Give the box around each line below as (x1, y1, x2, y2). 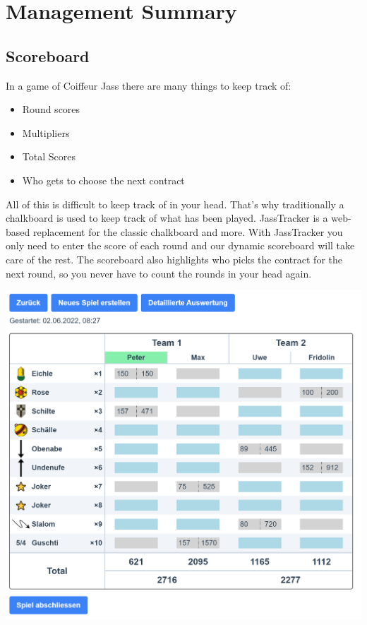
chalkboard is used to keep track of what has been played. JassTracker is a (6, 210, 328, 225)
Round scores (22, 102, 80, 117)
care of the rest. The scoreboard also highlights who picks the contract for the (6, 251, 342, 266)
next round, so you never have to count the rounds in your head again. (6, 266, 312, 280)
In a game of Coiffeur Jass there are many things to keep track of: (6, 78, 291, 93)
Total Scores (22, 149, 76, 164)
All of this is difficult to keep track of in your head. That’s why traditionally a (6, 196, 344, 211)
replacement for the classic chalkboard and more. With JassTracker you (32, 224, 343, 239)
